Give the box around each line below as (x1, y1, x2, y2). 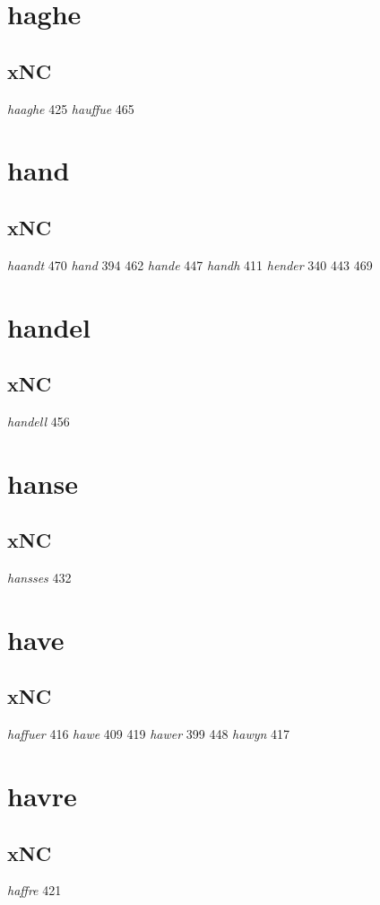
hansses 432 (7, 568, 72, 587)
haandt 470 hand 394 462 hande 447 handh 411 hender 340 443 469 (7, 255, 373, 274)
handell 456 (7, 411, 70, 430)
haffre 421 (7, 881, 62, 900)
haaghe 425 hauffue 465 (7, 99, 134, 118)
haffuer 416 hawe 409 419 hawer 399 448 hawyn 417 (7, 725, 290, 743)
